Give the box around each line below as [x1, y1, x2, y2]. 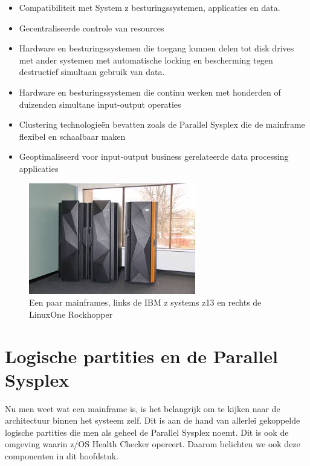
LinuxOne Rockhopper [29, 307, 113, 320]
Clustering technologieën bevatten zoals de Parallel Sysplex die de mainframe [19, 118, 305, 131]
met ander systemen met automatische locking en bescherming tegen [19, 53, 273, 66]
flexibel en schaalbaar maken [19, 130, 126, 142]
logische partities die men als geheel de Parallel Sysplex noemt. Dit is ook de [5, 425, 289, 438]
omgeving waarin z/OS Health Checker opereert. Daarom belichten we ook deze [5, 438, 300, 450]
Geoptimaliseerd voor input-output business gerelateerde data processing [19, 150, 289, 163]
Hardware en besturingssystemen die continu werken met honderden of [19, 85, 281, 98]
